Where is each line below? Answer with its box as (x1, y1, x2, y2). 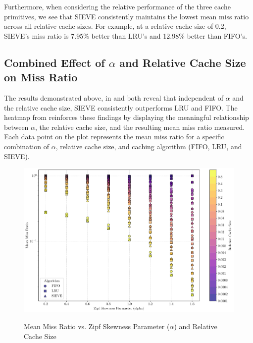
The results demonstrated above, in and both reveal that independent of (4, 92, 223, 103)
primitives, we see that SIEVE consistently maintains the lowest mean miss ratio (4, 11, 249, 21)
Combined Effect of (4, 55, 105, 70)
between (4, 121, 29, 132)
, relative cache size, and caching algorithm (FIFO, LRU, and (55, 141, 242, 151)
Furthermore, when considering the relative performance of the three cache (4, 1, 231, 11)
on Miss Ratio (4, 69, 78, 85)
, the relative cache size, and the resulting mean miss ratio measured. (35, 121, 245, 132)
